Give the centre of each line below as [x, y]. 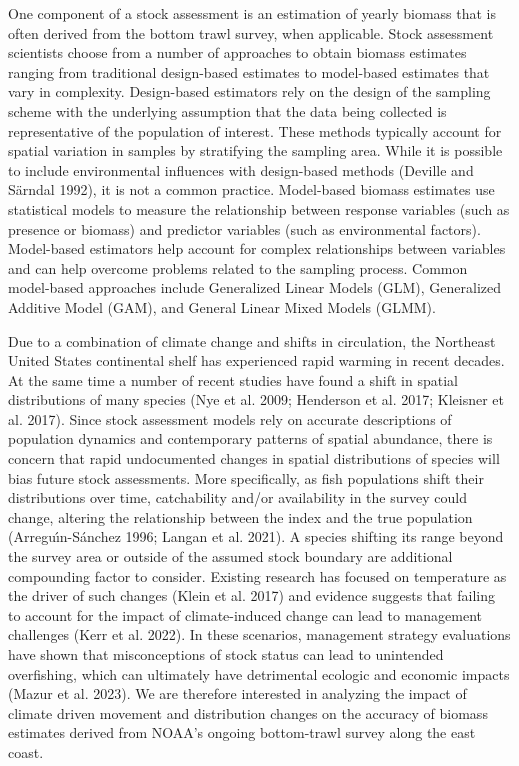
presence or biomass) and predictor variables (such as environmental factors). [244, 228]
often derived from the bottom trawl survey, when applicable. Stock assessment [251, 32]
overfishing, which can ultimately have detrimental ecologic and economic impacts [259, 673]
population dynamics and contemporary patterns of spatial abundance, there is [250, 438]
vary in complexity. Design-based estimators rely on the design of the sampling [249, 91]
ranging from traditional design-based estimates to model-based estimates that [249, 71]
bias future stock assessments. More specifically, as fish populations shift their [246, 477]
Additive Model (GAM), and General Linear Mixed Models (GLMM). [222, 306]
